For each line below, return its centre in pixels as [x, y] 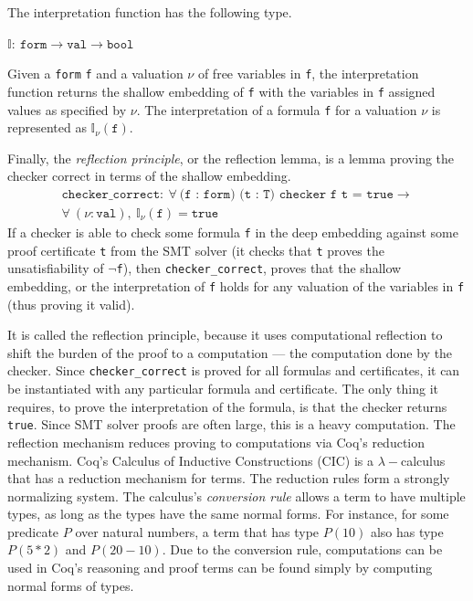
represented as [47, 127]
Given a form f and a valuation [95, 74]
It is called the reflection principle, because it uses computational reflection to [225, 335]
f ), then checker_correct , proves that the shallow [259, 268]
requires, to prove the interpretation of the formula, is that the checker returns [227, 406]
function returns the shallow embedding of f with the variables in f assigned [221, 91]
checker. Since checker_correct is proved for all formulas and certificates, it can [234, 370]
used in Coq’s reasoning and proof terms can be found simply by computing [220, 568]
